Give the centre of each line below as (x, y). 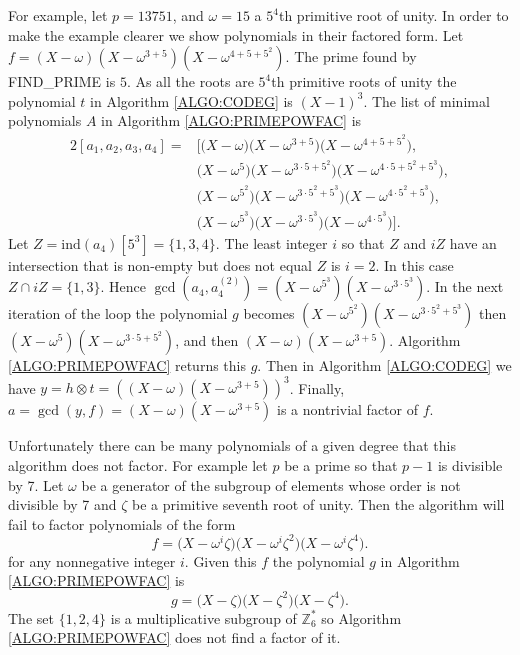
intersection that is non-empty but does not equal (160, 264)
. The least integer (271, 242)
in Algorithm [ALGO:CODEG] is (191, 100)
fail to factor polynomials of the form (122, 523)
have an (473, 242)
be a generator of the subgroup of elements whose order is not (271, 484)
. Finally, (317, 387)
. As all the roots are (190, 81)
